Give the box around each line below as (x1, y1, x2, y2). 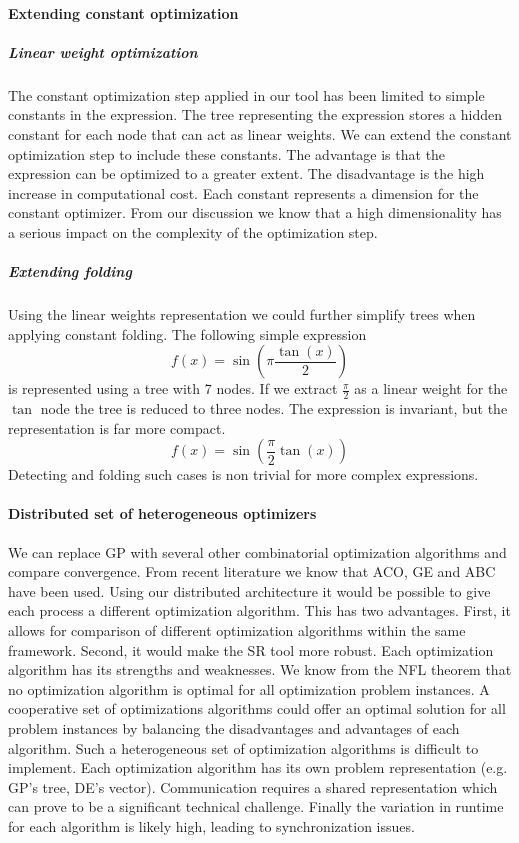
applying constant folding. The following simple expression (8, 323, 367, 344)
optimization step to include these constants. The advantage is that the (8, 143, 446, 164)
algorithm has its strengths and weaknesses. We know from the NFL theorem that (8, 659, 512, 680)
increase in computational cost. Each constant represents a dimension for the (8, 182, 479, 203)
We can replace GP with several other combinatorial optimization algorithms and (8, 541, 507, 562)
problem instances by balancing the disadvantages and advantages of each (8, 718, 460, 738)
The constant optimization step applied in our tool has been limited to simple (8, 84, 485, 105)
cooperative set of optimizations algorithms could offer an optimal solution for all (8, 698, 506, 719)
